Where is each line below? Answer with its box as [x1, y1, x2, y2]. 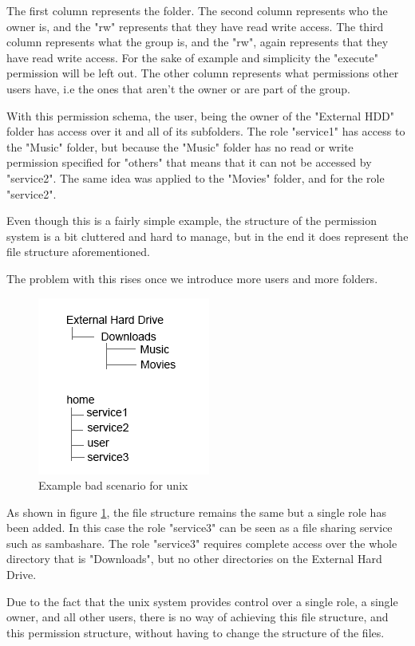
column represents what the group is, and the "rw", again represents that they [6, 33, 389, 50]
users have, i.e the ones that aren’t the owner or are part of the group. [6, 80, 350, 97]
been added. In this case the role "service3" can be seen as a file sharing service [6, 519, 393, 536]
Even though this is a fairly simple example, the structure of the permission [6, 212, 377, 229]
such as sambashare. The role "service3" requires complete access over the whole [6, 534, 397, 551]
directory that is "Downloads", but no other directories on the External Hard [6, 550, 382, 567]
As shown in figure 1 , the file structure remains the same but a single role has [6, 503, 386, 520]
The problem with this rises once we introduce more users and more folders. [6, 270, 378, 286]
